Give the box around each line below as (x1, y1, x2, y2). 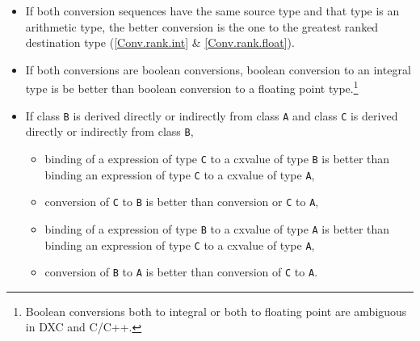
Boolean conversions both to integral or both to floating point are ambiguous (25, 302, 407, 319)
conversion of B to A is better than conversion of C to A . (44, 263, 318, 280)
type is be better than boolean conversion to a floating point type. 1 (25, 78, 359, 97)
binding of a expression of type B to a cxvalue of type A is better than (44, 220, 390, 237)
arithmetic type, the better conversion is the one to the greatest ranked (25, 18, 379, 35)
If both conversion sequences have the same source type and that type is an (25, 2, 400, 19)
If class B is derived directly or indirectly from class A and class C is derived (25, 107, 398, 124)
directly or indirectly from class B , (25, 123, 194, 140)
